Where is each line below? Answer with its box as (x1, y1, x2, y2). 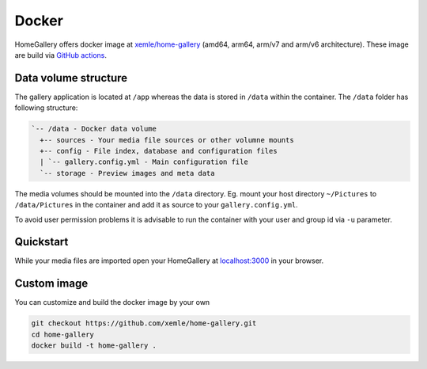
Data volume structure (14, 71, 128, 85)
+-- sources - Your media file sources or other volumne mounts (40, 135, 294, 144)
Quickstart (14, 235, 69, 249)
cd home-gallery (31, 329, 95, 339)
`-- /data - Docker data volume (31, 124, 157, 134)
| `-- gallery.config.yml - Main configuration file (40, 158, 248, 166)
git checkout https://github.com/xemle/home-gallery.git (31, 319, 257, 328)
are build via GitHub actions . (14, 50, 107, 59)
